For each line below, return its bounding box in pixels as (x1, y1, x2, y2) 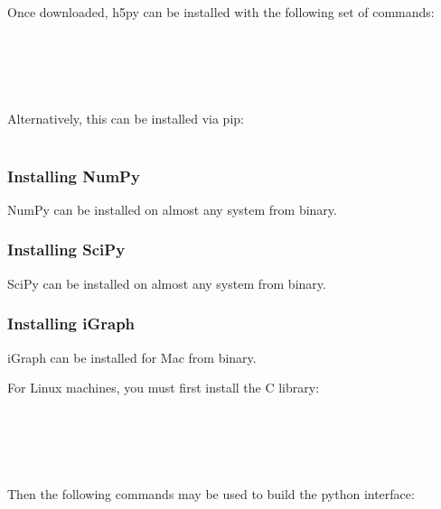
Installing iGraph (7, 312, 136, 335)
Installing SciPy (7, 238, 126, 261)
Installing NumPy (7, 164, 140, 187)
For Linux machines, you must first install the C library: (7, 378, 320, 397)
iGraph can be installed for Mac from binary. (7, 347, 257, 366)
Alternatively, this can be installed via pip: (7, 108, 244, 127)
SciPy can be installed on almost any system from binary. (7, 273, 326, 292)
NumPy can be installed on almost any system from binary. (7, 199, 337, 218)
